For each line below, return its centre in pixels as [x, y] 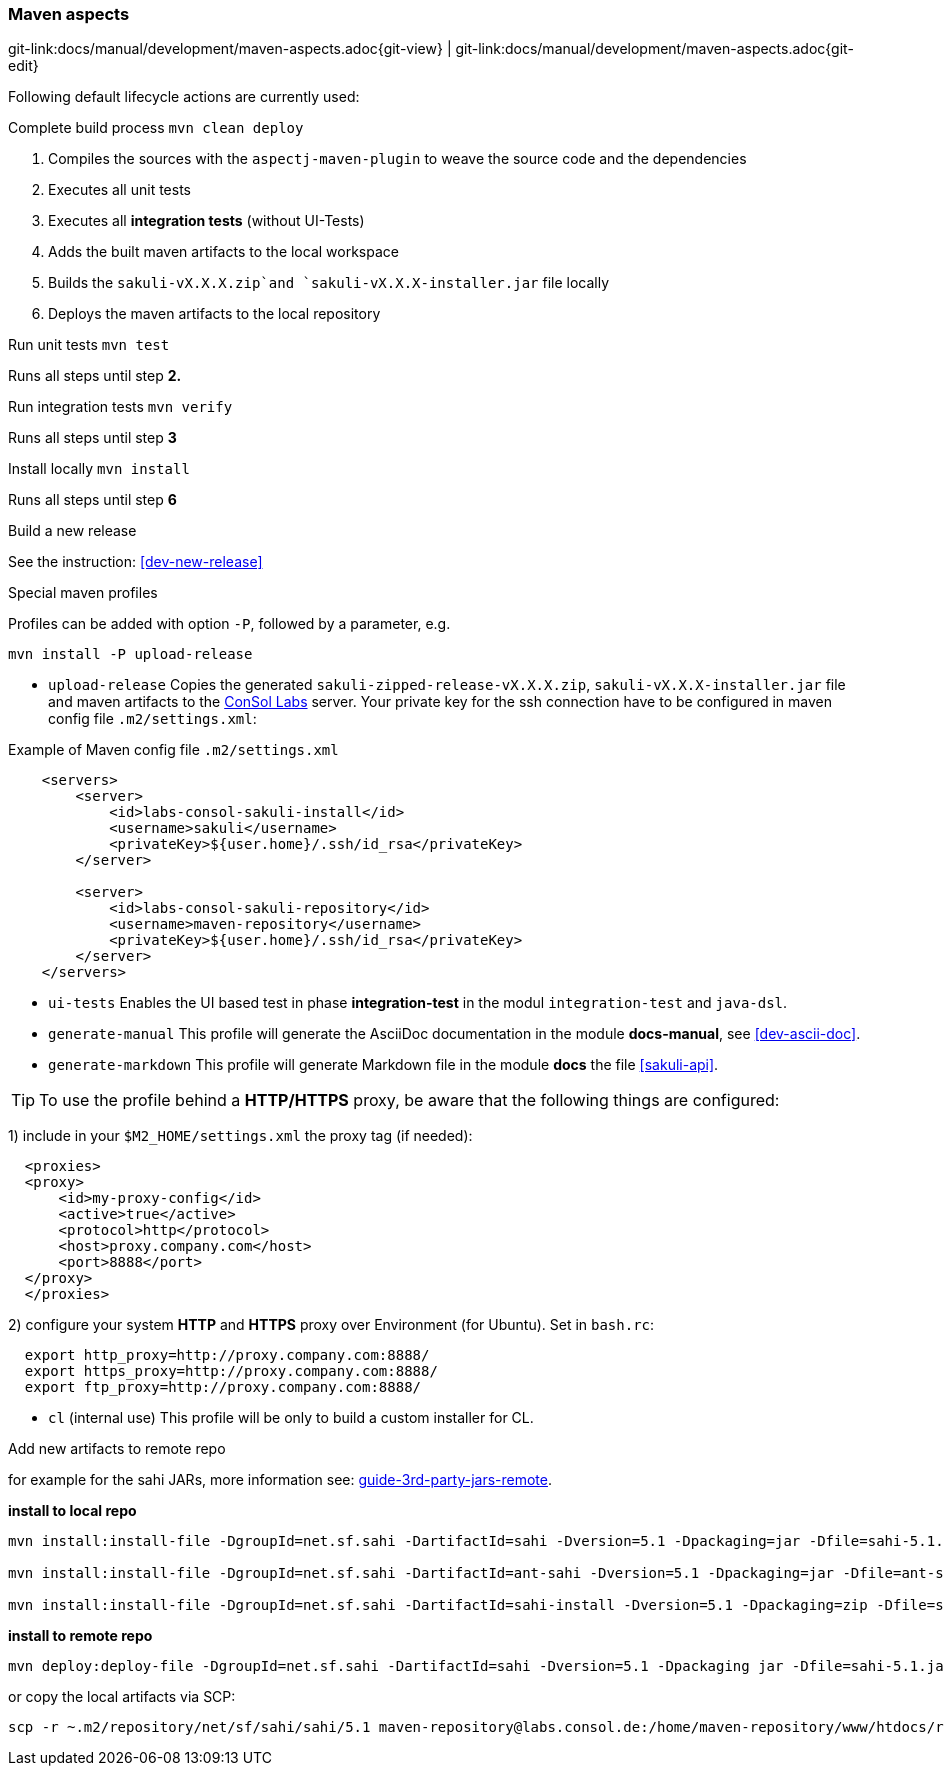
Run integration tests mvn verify [120, 407]
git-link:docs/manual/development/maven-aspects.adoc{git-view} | [230, 49]
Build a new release [72, 531]
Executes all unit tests [119, 190]
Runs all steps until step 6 [92, 500]
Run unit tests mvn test [89, 345]
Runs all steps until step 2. [95, 376]
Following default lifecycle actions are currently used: [184, 97]
